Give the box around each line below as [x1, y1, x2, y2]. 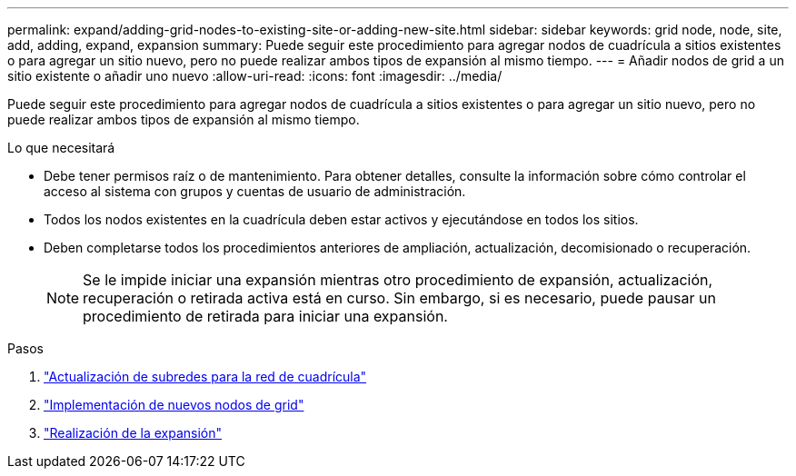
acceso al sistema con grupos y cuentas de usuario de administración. [44, 183, 466, 199]
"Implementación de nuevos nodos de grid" [44, 397, 304, 412]
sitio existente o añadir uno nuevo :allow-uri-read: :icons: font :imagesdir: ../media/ [7, 68, 502, 84]
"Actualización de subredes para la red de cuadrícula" [44, 369, 367, 384]
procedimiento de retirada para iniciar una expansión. [83, 307, 448, 325]
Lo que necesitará [7, 140, 115, 155]
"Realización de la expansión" [44, 425, 223, 441]
